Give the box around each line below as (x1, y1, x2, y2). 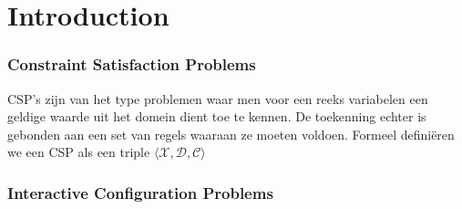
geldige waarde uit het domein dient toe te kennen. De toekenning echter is (7, 107, 426, 126)
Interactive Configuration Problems (7, 181, 273, 204)
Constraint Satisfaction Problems (7, 53, 256, 76)
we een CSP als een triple (7, 142, 150, 162)
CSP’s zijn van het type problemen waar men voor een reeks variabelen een (7, 89, 428, 108)
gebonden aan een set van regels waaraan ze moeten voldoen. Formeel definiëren (7, 124, 455, 143)
